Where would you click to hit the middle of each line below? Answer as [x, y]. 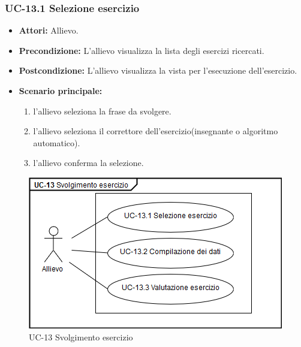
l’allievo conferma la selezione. [88, 163]
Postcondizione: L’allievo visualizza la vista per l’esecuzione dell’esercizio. [158, 70]
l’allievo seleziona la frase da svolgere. [102, 111]
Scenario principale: [61, 90]
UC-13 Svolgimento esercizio [81, 337]
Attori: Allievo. [49, 30]
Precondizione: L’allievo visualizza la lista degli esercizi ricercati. [142, 50]
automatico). [57, 142]
